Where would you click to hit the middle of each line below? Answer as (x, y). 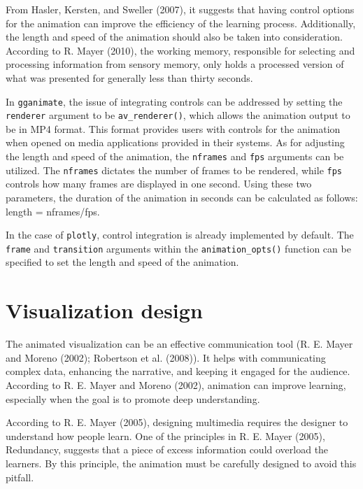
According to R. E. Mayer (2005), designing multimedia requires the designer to (177, 422)
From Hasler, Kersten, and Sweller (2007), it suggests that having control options (180, 9)
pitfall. (20, 477)
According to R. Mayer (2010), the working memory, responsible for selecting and (180, 50)
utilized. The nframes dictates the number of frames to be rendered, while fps (174, 170)
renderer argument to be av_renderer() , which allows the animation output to (178, 115)
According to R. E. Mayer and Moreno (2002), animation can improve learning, (176, 384)
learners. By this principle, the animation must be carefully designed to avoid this (181, 463)
